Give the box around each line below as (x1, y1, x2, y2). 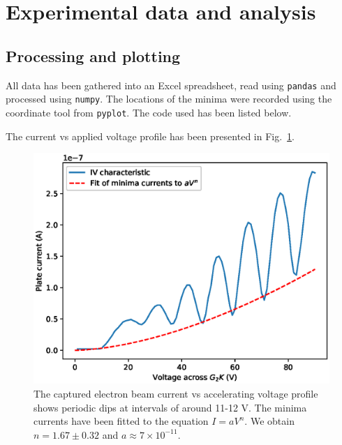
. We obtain (244, 414, 295, 428)
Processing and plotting (6, 45, 181, 66)
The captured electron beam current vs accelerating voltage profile (34, 386, 318, 400)
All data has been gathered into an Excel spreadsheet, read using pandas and (6, 77, 336, 92)
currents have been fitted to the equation (34, 414, 209, 428)
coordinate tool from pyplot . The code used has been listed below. (6, 105, 292, 119)
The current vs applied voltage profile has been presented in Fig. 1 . (6, 128, 295, 143)
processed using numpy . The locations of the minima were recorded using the (6, 91, 332, 106)
